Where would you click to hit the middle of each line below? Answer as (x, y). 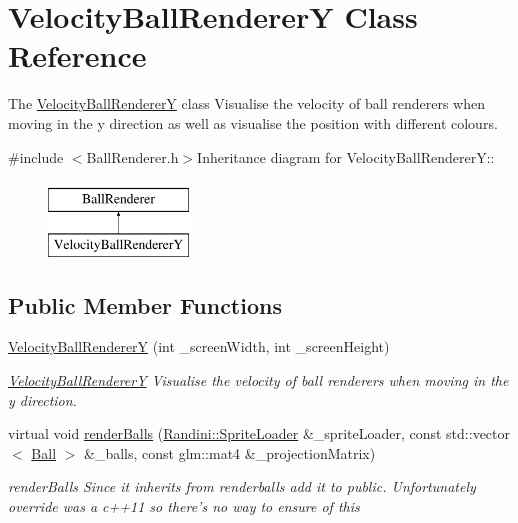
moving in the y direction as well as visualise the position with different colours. (253, 122)
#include (36, 156)
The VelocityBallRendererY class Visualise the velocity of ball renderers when (246, 103)
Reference (77, 55)
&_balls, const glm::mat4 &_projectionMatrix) (230, 452)
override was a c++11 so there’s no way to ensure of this (184, 506)
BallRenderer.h (132, 156)
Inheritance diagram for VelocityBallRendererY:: (346, 156)
